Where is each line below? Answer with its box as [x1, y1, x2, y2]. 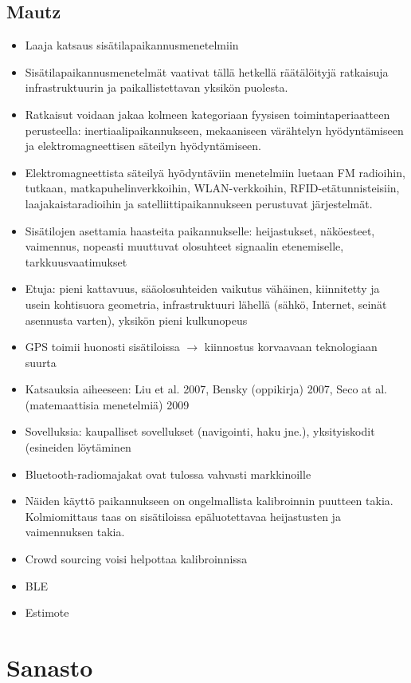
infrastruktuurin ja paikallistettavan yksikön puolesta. [25, 79, 288, 96]
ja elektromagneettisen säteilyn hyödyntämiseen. [25, 137, 262, 154]
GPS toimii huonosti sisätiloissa [25, 338, 180, 355]
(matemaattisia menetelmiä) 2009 [25, 396, 190, 413]
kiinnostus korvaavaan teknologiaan [204, 338, 378, 355]
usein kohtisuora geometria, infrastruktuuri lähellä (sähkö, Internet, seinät [25, 295, 387, 312]
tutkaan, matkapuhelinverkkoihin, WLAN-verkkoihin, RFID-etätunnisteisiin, [25, 180, 400, 196]
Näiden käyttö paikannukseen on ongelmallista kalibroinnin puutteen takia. [25, 492, 393, 509]
